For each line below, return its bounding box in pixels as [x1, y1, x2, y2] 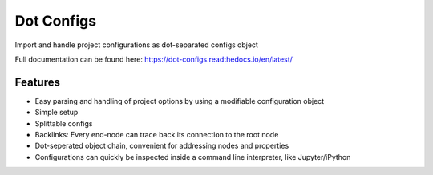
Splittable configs [34, 118, 93, 128]
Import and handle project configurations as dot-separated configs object [14, 40, 258, 50]
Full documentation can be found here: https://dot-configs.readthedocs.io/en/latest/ [14, 54, 293, 64]
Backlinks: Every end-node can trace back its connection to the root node [34, 130, 279, 140]
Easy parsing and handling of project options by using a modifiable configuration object [34, 96, 325, 105]
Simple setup [34, 108, 79, 117]
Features [14, 75, 60, 89]
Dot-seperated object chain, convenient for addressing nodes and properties [34, 141, 289, 151]
